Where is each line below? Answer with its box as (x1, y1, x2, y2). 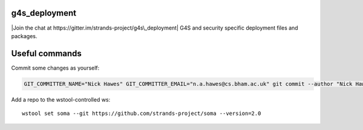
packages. (11, 32, 38, 39)
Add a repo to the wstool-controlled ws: (11, 96, 111, 103)
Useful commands (11, 48, 82, 59)
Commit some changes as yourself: (11, 64, 100, 71)
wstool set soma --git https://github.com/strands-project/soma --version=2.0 (22, 110, 261, 117)
